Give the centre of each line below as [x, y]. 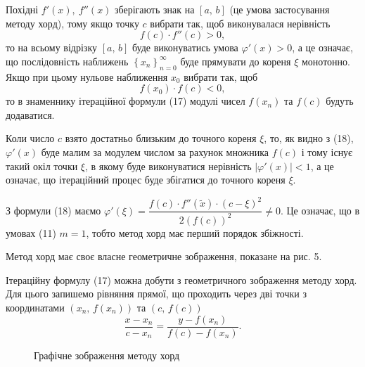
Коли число [30, 138]
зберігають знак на [155, 9]
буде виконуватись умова [185, 47]
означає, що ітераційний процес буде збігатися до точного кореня [146, 180]
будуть [340, 101]
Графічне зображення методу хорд [107, 355]
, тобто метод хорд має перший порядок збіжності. [195, 232]
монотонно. [326, 61]
